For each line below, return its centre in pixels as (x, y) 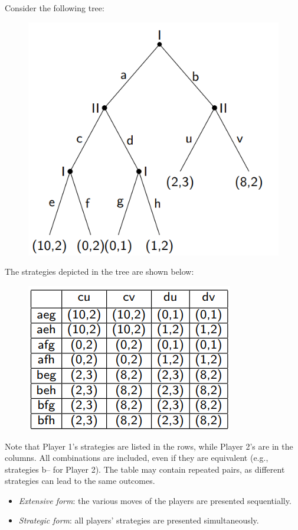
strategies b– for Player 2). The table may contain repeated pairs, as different (145, 469)
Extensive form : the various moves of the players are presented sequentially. (155, 500)
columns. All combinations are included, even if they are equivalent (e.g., (137, 458)
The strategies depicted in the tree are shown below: (99, 271)
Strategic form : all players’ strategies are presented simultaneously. (139, 520)
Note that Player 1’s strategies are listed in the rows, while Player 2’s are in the (149, 446)
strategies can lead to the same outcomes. (80, 481)
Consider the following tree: (55, 8)
